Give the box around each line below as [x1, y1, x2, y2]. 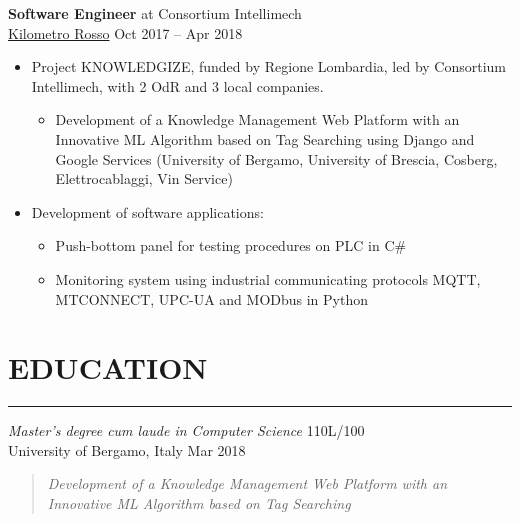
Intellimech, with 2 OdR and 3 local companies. [31, 75, 324, 96]
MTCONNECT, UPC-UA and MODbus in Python [55, 288, 368, 309]
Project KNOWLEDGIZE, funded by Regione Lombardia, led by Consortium [31, 56, 507, 77]
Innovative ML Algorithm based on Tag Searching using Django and [55, 128, 475, 149]
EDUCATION [8, 347, 208, 388]
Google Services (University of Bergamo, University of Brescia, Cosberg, [55, 148, 498, 169]
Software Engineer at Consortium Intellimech [8, 3, 302, 23]
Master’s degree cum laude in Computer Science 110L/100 [8, 420, 365, 441]
